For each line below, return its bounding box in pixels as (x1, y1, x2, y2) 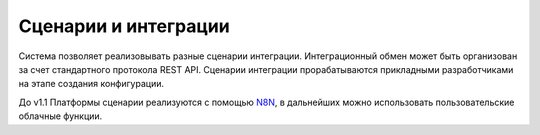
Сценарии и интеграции (18, 15, 230, 37)
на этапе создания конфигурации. (18, 78, 165, 90)
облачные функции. (18, 110, 103, 122)
